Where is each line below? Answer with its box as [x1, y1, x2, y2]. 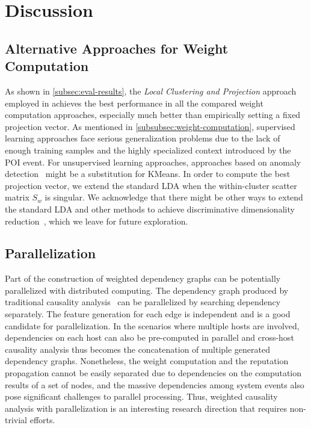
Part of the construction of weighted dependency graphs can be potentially [5, 272, 281, 285]
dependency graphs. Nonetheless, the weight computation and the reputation [5, 355, 289, 367]
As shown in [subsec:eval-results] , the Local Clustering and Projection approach [5, 84, 297, 97]
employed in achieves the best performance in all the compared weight [5, 96, 263, 109]
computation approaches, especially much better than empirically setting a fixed [5, 108, 301, 121]
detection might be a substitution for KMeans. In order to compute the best [5, 167, 291, 180]
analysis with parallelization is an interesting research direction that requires [5, 402, 287, 414]
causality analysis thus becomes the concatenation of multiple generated [5, 343, 271, 355]
